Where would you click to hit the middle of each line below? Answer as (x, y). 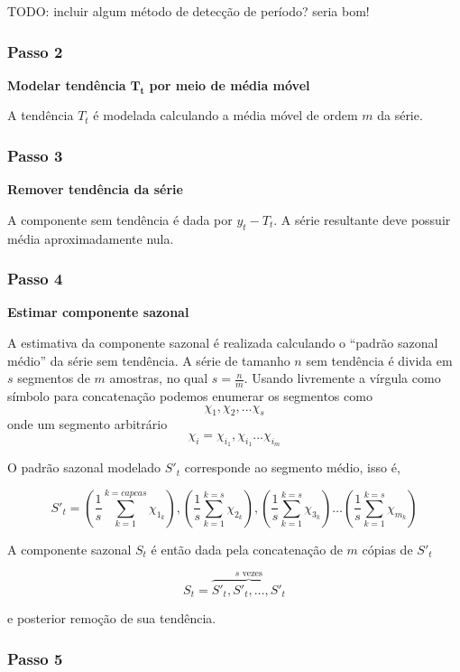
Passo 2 (35, 51)
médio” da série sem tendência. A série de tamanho (149, 360)
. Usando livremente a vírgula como (342, 378)
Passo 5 (35, 658)
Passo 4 (35, 279)
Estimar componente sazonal (98, 312)
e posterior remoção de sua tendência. (112, 618)
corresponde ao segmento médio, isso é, (292, 467)
